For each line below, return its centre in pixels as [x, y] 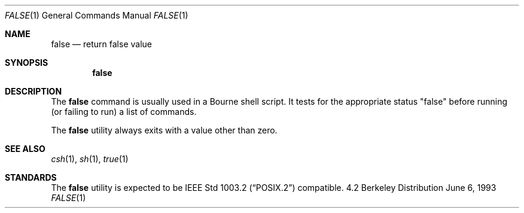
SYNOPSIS [27, 63]
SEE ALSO [25, 149]
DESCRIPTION [33, 91]
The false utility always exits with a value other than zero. [164, 130]
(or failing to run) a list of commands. [124, 112]
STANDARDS [31, 177]
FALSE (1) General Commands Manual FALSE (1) [97, 15]
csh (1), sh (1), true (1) [90, 159]
